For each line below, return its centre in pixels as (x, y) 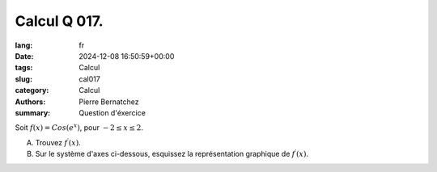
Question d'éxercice (112, 112)
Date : (24, 56)
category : (32, 90)
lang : (24, 45)
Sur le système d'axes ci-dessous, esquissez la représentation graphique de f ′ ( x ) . (172, 153)
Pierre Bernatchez (109, 102)
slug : (23, 79)
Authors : (30, 102)
